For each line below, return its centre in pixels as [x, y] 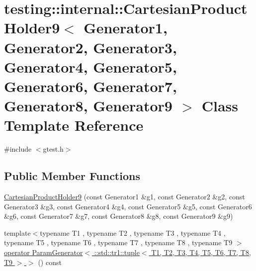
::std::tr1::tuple [117, 252]
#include [18, 149]
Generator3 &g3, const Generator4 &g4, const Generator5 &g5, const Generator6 [128, 206]
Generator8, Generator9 [88, 106]
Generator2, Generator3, [90, 47]
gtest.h [53, 149]
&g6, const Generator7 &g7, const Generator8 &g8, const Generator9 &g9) [119, 216]
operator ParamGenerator [43, 252]
